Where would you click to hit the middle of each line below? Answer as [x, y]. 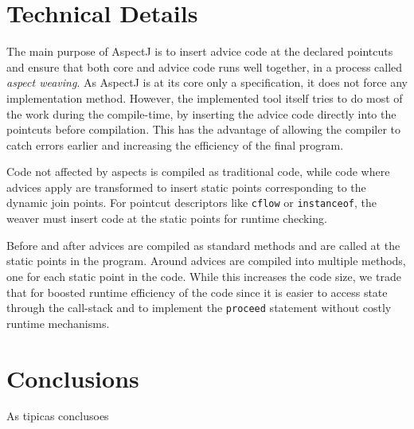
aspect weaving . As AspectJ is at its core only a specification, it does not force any [207, 82]
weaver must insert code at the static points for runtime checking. [167, 218]
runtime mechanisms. [58, 323]
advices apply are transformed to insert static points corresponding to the [186, 187]
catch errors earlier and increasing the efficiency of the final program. [175, 144]
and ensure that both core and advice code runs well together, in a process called [205, 66]
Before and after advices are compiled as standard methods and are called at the [203, 245]
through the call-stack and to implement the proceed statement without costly [199, 308]
